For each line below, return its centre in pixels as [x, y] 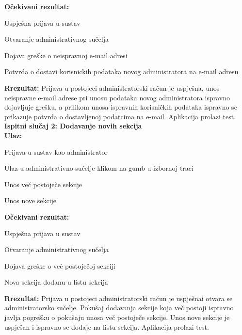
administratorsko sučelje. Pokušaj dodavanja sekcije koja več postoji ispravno [119, 308]
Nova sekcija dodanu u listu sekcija [56, 282]
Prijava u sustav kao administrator [56, 152]
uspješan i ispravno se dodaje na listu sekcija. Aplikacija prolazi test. [107, 327]
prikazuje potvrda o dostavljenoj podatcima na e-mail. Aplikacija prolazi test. [120, 116]
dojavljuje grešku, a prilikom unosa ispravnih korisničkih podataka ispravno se [121, 107]
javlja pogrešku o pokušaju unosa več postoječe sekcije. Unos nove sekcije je [117, 317]
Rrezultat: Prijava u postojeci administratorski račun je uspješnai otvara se [119, 298]
